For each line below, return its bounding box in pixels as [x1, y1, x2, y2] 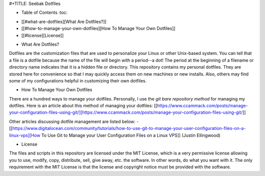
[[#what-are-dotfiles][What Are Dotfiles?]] [21, 19, 106, 25]
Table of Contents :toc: [21, 10, 68, 16]
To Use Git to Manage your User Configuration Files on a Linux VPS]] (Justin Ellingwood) [41, 132, 221, 138]
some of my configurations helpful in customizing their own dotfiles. [9, 77, 147, 83]
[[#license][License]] [21, 32, 64, 38]
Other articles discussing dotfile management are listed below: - [9, 118, 139, 125]
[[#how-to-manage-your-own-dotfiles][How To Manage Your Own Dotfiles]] [21, 25, 176, 31]
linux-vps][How [9, 132, 41, 138]
